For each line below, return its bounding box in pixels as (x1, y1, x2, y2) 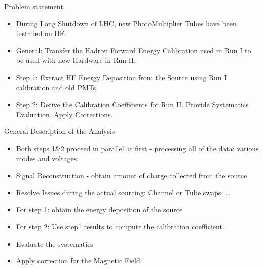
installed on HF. (16, 28, 66, 39)
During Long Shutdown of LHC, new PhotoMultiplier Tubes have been (16, 18, 237, 28)
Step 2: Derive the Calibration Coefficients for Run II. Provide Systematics (16, 99, 249, 110)
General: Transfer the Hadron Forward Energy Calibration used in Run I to (16, 45, 251, 55)
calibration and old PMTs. (16, 82, 98, 92)
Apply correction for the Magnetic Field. (16, 255, 142, 266)
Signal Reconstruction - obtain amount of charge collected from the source (16, 170, 247, 181)
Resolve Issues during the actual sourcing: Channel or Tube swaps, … (16, 187, 231, 197)
